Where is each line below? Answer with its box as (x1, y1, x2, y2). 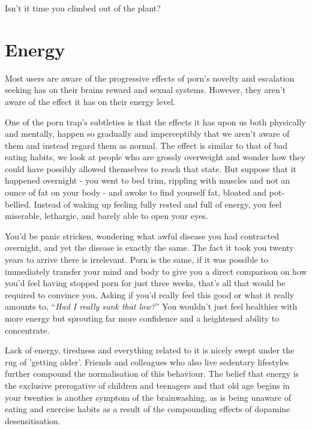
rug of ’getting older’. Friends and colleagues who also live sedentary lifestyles (5, 355, 289, 368)
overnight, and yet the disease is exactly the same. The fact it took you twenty (5, 241, 294, 254)
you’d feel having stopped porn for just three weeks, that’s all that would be (5, 277, 286, 289)
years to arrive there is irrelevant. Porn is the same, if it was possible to (5, 253, 268, 266)
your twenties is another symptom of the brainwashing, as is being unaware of (5, 391, 291, 403)
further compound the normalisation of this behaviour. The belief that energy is (5, 367, 299, 380)
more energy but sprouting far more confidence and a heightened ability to (5, 312, 280, 324)
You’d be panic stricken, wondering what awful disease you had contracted (5, 229, 279, 242)
